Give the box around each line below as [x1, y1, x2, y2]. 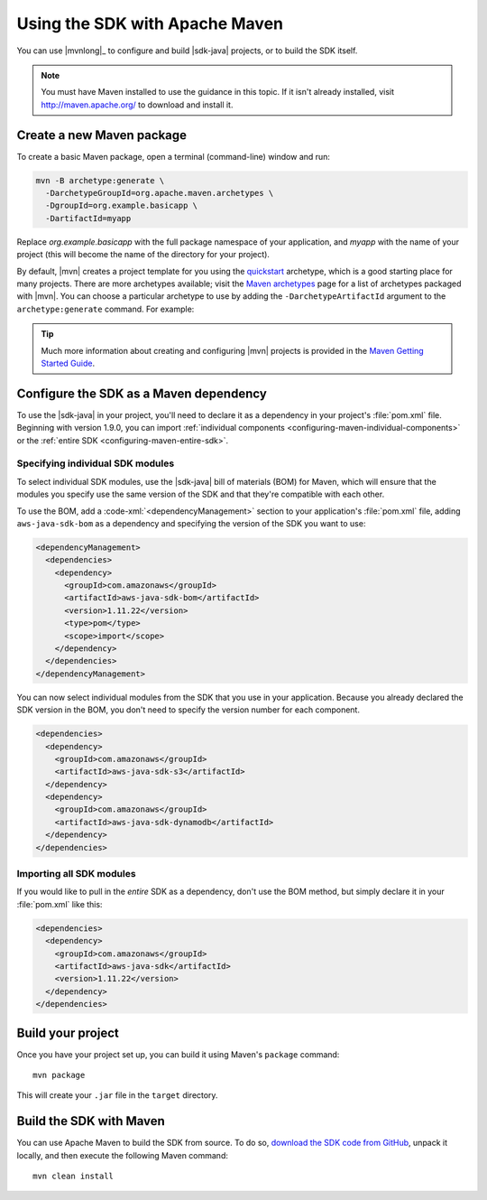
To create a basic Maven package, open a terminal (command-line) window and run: [16, 151, 331, 162]
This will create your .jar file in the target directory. [16, 1090, 218, 1101]
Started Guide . [41, 358, 95, 368]
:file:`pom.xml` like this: [16, 898, 103, 909]
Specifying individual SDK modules [16, 457, 175, 470]
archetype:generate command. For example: [16, 303, 195, 314]
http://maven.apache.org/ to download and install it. [41, 99, 234, 110]
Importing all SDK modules [16, 868, 136, 880]
